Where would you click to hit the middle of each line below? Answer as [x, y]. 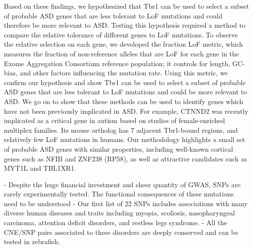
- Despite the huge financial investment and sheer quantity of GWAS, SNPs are [122, 184]
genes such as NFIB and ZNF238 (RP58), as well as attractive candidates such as [126, 158]
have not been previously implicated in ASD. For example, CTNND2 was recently [126, 111]
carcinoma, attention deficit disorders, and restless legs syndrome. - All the [116, 222]
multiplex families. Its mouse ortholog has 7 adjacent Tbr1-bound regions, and [121, 130]
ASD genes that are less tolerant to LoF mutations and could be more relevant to [126, 92]
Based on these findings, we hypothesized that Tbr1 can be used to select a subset [127, 6]
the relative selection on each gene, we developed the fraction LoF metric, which [124, 44]
